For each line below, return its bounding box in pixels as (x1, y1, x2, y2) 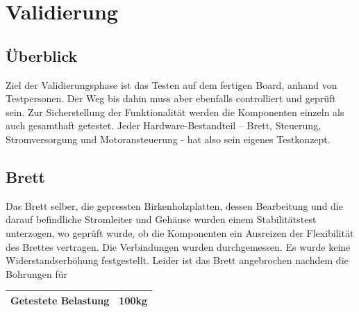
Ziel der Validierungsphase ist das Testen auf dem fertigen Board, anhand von (6, 77, 337, 92)
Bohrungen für (6, 266, 67, 281)
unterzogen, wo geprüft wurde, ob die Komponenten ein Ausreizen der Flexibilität (6, 225, 354, 240)
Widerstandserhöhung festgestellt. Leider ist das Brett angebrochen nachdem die (6, 253, 349, 268)
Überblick (6, 44, 78, 66)
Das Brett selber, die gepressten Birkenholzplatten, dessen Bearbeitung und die (6, 198, 343, 213)
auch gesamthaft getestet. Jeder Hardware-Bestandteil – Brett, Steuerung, (6, 118, 322, 133)
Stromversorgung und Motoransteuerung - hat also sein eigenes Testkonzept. (6, 131, 331, 146)
